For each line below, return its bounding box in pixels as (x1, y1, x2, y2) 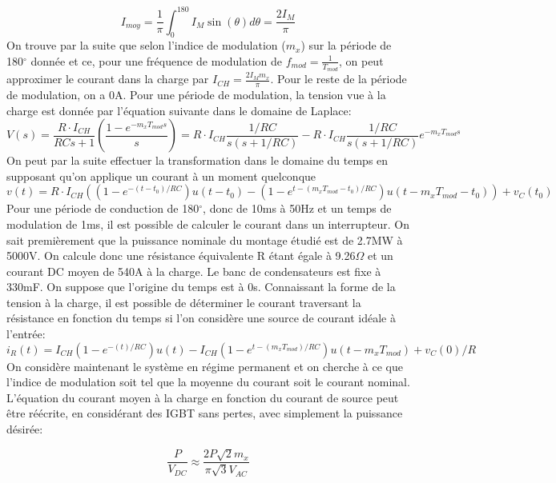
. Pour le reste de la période (270, 70, 407, 87)
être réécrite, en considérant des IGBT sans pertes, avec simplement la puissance (6, 405, 403, 421)
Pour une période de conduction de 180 (6, 200, 199, 217)
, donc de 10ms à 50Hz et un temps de (203, 200, 392, 217)
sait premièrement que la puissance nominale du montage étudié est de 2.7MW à (6, 231, 403, 248)
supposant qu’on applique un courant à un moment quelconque (6, 167, 316, 184)
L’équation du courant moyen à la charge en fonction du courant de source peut (6, 389, 399, 405)
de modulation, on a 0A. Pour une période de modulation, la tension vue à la (6, 86, 386, 102)
